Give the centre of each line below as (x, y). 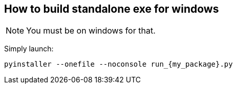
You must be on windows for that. (91, 31)
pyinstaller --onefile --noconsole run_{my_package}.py (118, 64)
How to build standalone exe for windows (112, 9)
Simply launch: (29, 49)
